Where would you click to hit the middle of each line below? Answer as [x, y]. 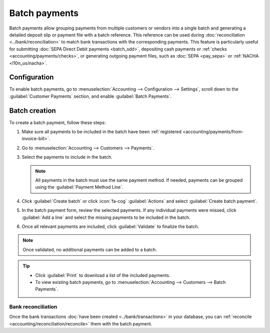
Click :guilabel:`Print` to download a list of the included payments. [103, 275]
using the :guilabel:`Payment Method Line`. [79, 187]
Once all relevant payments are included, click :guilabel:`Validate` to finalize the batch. [110, 226]
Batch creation [32, 110]
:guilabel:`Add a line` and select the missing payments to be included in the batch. [106, 217]
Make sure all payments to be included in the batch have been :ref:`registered [102, 132]
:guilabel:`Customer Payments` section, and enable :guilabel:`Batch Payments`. [90, 96]
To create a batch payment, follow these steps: [57, 122]
